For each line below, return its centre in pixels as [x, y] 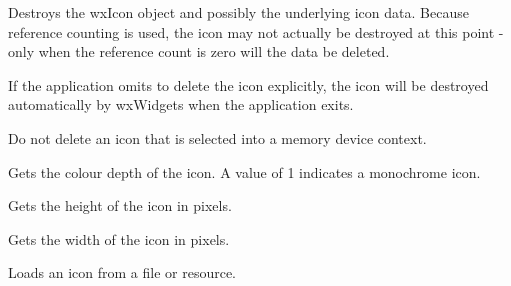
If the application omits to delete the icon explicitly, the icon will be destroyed [248, 84]
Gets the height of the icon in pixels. [120, 205]
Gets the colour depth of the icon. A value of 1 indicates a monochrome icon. [244, 171]
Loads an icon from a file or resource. [122, 272]
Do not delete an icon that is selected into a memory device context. [217, 137]
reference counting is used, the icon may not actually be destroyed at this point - [256, 31]
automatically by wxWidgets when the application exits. [181, 104]
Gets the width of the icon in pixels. [119, 238]
